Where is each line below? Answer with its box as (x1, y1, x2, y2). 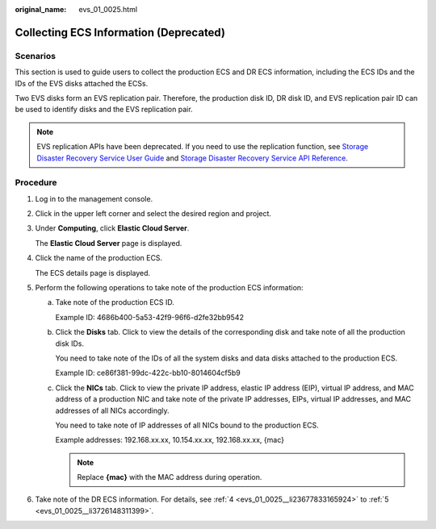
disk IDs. (55, 339, 85, 348)
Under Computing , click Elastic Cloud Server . (35, 223, 190, 233)
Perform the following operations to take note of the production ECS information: (35, 282, 304, 292)
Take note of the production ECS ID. (55, 298, 175, 307)
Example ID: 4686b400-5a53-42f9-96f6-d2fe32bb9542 (55, 312, 244, 322)
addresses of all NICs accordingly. (55, 406, 170, 415)
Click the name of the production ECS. (35, 253, 163, 263)
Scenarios (15, 50, 57, 61)
